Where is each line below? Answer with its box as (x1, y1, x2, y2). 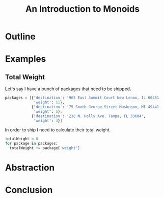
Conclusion (5, 185, 53, 196)
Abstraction (5, 162, 55, 173)
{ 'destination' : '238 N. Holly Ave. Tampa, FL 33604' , (31, 114, 146, 119)
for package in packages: (5, 141, 58, 146)
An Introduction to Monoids (25, 3, 140, 15)
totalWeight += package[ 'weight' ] (9, 146, 80, 150)
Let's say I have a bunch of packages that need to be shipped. (5, 86, 131, 92)
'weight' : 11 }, (33, 100, 65, 105)
